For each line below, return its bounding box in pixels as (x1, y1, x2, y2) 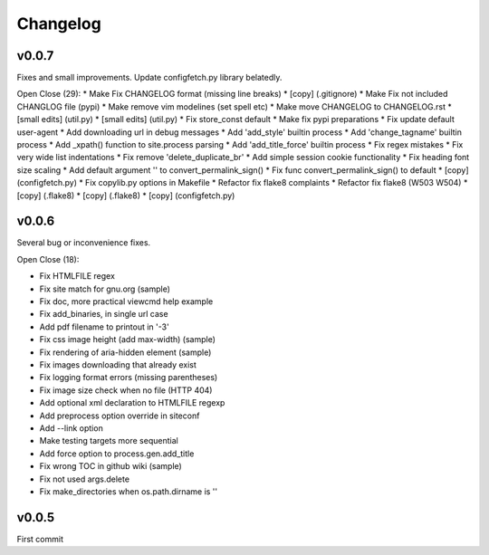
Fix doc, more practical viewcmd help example (39, 296, 214, 307)
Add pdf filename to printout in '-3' (39, 321, 169, 332)
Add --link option (39, 422, 103, 434)
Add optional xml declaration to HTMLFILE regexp (39, 397, 225, 408)
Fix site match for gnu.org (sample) (39, 283, 171, 294)
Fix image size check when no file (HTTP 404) (39, 385, 213, 396)
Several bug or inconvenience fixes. (16, 237, 151, 248)
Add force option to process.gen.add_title (39, 448, 195, 459)
